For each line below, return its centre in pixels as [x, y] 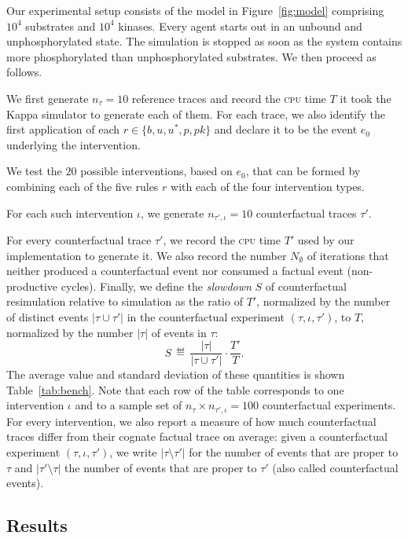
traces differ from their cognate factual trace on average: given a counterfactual [197, 436]
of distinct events [48, 316]
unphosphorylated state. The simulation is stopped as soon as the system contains [204, 41]
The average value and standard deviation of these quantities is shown [176, 374]
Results [37, 525]
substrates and [61, 26]
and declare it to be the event [286, 129]
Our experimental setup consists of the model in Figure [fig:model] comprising [195, 10]
